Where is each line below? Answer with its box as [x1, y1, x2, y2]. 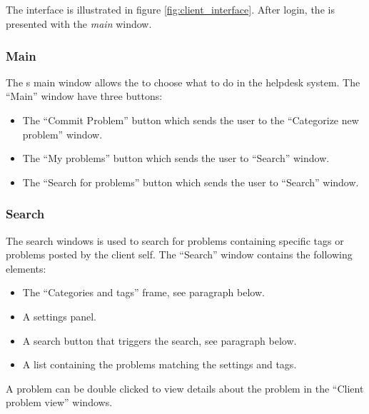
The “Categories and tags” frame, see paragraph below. [22, 285, 265, 300]
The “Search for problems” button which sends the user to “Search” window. [22, 174, 359, 189]
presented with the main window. [6, 16, 152, 31]
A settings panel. [22, 308, 97, 323]
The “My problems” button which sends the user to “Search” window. [22, 151, 330, 166]
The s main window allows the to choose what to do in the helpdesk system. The [6, 74, 360, 89]
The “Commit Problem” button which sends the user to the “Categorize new [22, 112, 359, 127]
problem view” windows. [6, 395, 113, 410]
